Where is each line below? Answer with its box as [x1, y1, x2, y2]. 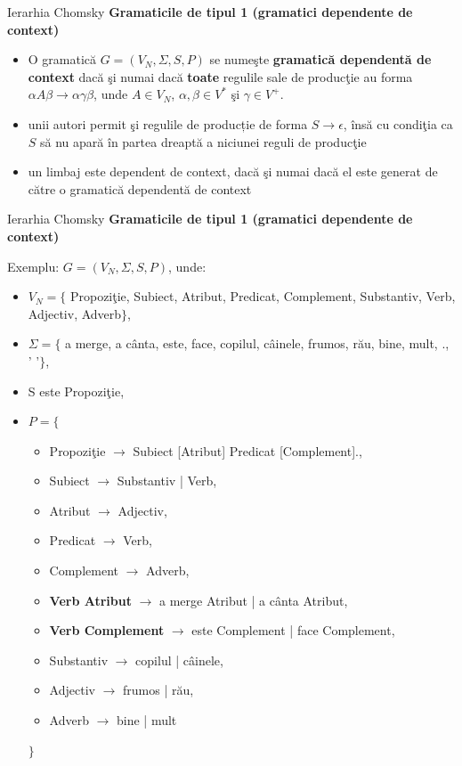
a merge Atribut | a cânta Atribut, [159, 591, 348, 609]
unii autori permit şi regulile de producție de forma [28, 114, 308, 133]
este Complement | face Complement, [191, 621, 395, 640]
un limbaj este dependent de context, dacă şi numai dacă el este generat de [28, 162, 438, 181]
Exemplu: [7, 257, 60, 275]
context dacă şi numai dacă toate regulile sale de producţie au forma [28, 67, 413, 86]
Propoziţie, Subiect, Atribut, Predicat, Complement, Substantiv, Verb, [69, 287, 456, 306]
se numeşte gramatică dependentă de [209, 50, 432, 69]
